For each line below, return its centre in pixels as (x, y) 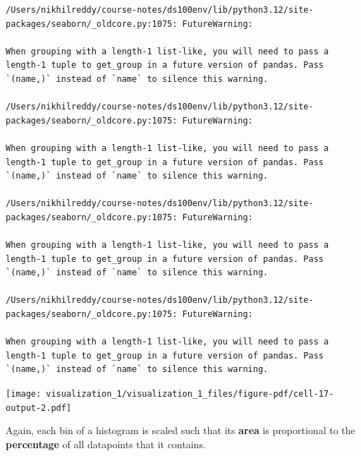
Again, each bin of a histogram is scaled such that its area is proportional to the (180, 430)
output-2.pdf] (39, 408)
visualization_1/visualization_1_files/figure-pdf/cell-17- (190, 394)
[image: (24, 394)
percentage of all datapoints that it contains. (106, 444)
